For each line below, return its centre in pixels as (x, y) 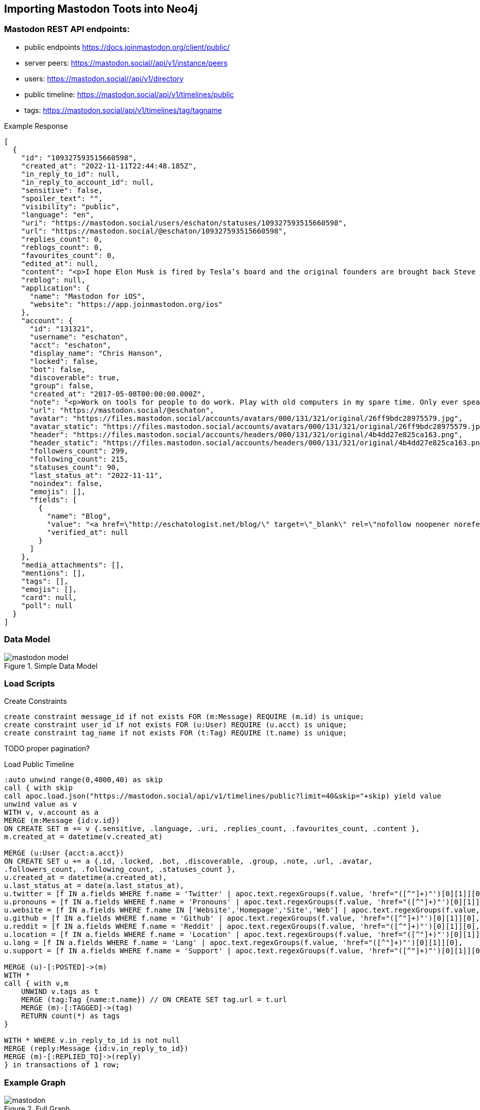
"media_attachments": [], (73, 565)
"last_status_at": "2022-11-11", (96, 475)
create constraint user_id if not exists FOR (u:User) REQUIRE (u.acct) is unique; (176, 725)
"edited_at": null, (60, 263)
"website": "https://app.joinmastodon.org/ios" (126, 304)
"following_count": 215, (79, 459)
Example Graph (35, 1082)
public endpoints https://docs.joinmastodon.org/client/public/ (127, 47)
